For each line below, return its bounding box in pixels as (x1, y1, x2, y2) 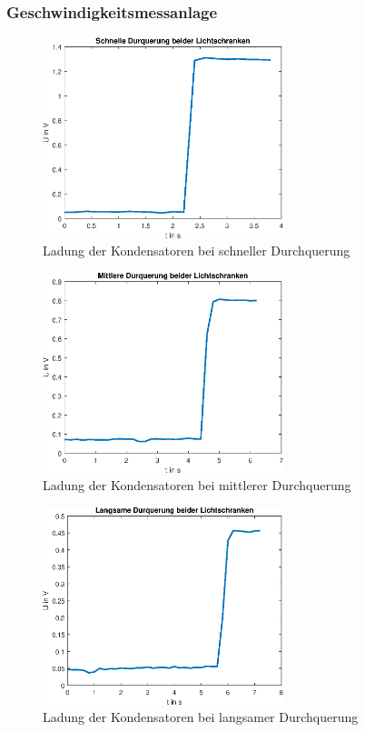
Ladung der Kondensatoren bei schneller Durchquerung (43, 241, 350, 260)
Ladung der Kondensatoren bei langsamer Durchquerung (43, 707, 359, 727)
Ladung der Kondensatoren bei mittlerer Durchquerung (43, 476, 351, 495)
